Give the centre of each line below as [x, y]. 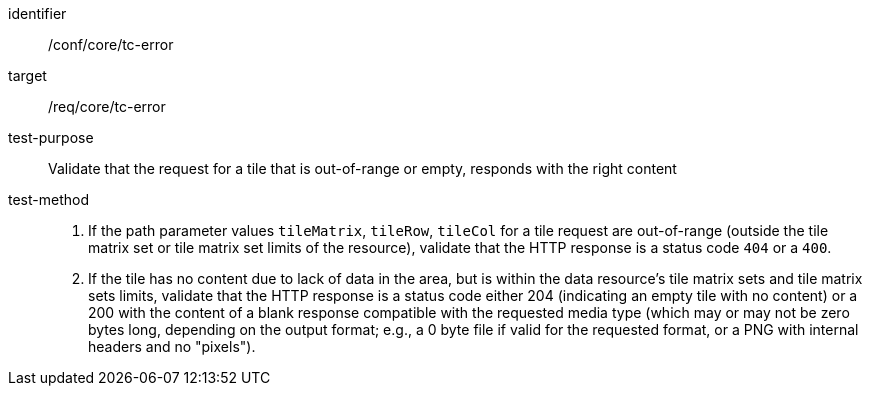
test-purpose [51, 137]
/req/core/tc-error [107, 106]
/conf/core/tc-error [111, 44]
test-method [48, 199]
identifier [37, 13]
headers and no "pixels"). [172, 346]
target [27, 75]
